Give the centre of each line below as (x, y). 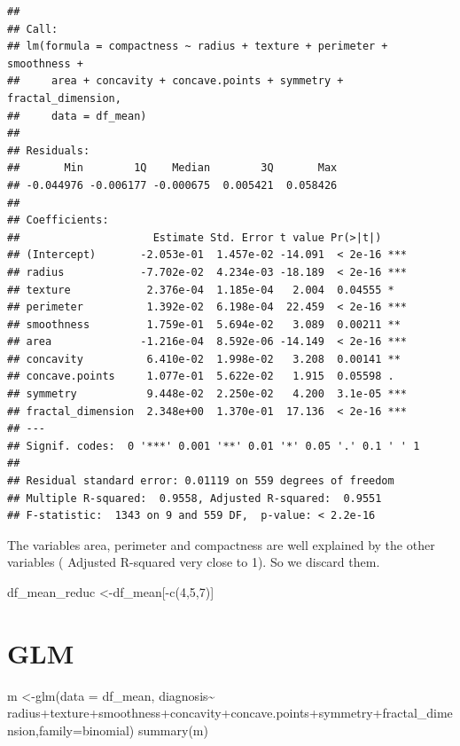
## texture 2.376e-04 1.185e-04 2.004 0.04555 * (201, 290)
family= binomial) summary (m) (123, 730)
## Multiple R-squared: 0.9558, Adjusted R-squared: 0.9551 (195, 498)
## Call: (33, 29)
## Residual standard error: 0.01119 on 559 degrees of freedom (201, 481)
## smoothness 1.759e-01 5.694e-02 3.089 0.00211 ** (204, 324)
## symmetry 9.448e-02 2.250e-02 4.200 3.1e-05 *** (207, 394)
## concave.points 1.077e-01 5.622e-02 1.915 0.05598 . (201, 377)
